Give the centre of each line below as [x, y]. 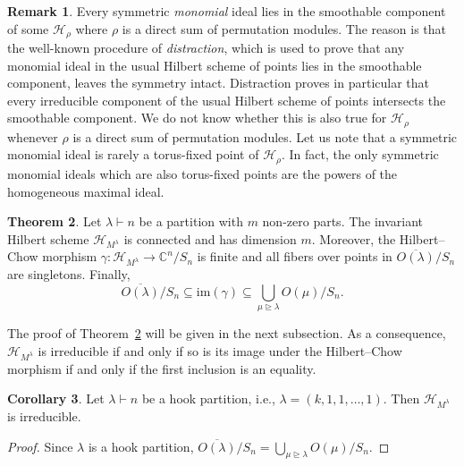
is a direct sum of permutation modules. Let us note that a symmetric [265, 136]
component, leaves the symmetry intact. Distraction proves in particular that [219, 83]
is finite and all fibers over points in [295, 256]
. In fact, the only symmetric [360, 154]
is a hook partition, [141, 446]
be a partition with [191, 221]
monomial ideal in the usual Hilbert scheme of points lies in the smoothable [215, 65]
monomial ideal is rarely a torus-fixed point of [133, 154]
